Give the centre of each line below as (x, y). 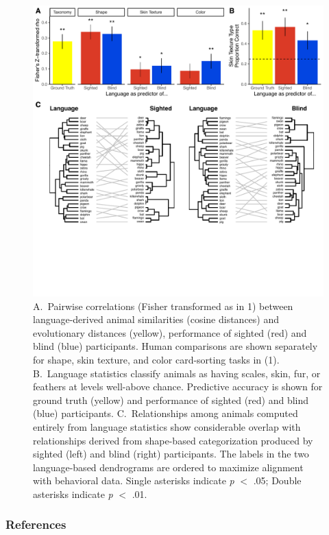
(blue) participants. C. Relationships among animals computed (166, 413)
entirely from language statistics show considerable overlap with (167, 426)
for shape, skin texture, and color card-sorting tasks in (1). (156, 359)
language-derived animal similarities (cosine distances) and (156, 319)
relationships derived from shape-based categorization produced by (173, 440)
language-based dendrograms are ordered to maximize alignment (168, 467)
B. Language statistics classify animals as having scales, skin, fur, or (177, 373)
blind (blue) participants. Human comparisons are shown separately (175, 346)
